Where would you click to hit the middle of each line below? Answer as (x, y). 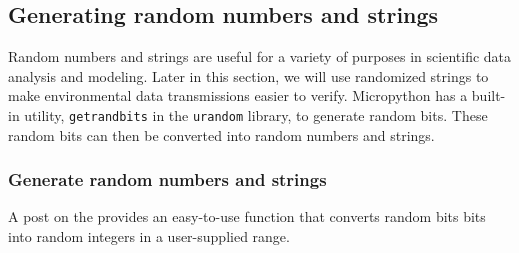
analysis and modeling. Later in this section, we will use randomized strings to (248, 75)
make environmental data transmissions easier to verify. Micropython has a (238, 95)
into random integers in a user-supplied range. (149, 236)
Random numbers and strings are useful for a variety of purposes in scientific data (260, 56)
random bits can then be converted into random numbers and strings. (221, 134)
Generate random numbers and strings (167, 179)
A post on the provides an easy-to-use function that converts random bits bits (247, 216)
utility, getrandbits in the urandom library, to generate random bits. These (256, 114)
